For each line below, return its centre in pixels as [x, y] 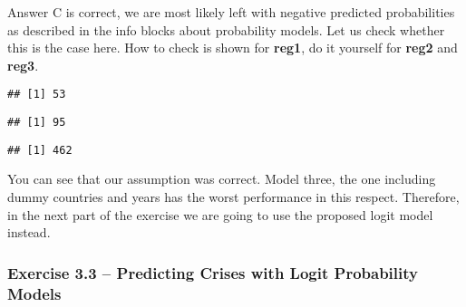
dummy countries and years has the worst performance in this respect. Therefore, [233, 196]
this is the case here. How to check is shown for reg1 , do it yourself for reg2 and [233, 48]
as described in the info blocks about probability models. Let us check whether [226, 29]
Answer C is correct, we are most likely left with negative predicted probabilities [231, 12]
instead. [29, 232]
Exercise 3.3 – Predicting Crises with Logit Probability [213, 272]
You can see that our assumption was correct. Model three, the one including [222, 179]
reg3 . [23, 65]
